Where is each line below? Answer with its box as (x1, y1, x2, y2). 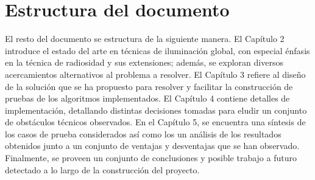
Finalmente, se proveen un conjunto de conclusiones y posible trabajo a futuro (5, 151, 297, 164)
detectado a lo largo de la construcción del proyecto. (5, 163, 200, 176)
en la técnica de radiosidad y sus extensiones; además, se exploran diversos (5, 56, 283, 69)
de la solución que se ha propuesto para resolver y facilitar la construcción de (5, 80, 293, 92)
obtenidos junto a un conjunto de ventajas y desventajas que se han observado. (5, 139, 300, 152)
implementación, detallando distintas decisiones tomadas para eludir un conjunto (5, 103, 307, 116)
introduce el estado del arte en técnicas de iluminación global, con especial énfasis (5, 44, 310, 57)
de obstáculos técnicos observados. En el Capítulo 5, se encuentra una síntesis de (5, 116, 306, 128)
